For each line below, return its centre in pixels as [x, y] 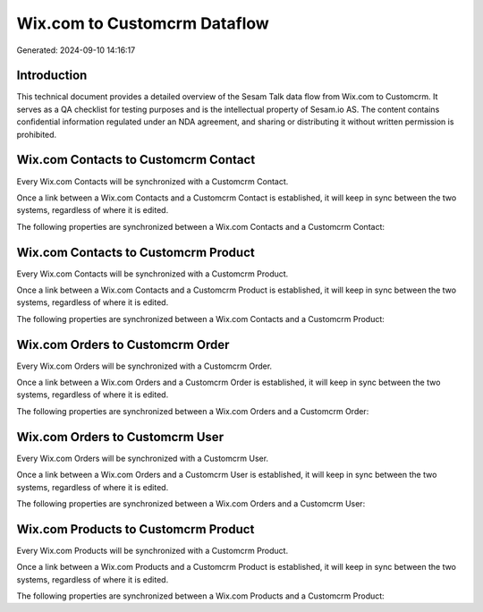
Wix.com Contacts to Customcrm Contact [136, 160]
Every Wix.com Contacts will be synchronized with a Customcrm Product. [153, 274]
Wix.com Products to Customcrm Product [136, 529]
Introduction [52, 76]
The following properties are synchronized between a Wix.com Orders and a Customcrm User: [191, 503]
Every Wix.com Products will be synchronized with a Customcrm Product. [153, 550]
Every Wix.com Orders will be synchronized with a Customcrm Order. [144, 366]
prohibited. [37, 134]
